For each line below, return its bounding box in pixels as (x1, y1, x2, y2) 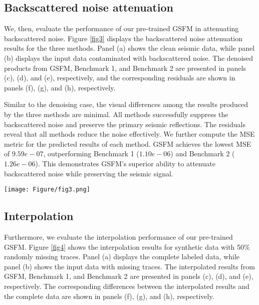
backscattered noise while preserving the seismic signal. (4, 168, 173, 178)
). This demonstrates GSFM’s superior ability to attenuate (35, 158, 215, 168)
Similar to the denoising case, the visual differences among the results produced (4, 99, 248, 110)
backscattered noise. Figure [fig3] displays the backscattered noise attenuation (4, 33, 242, 43)
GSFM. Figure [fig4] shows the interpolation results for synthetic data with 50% (4, 241, 250, 252)
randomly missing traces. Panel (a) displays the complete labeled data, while (4, 251, 240, 262)
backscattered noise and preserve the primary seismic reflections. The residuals (4, 119, 245, 129)
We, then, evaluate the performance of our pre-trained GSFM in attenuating (4, 23, 239, 34)
